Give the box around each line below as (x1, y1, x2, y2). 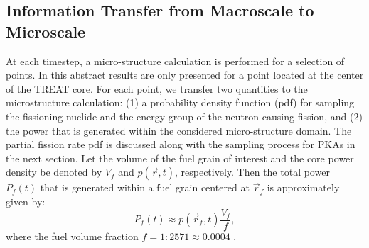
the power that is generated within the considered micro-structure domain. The (6, 123, 352, 137)
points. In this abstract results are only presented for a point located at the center (6, 67, 364, 82)
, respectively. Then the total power (174, 164, 330, 179)
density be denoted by (6, 164, 102, 179)
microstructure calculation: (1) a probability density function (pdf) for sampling (6, 95, 355, 110)
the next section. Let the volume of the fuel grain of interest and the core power (6, 150, 354, 165)
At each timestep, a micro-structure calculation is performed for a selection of (6, 53, 345, 68)
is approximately (267, 180, 340, 195)
